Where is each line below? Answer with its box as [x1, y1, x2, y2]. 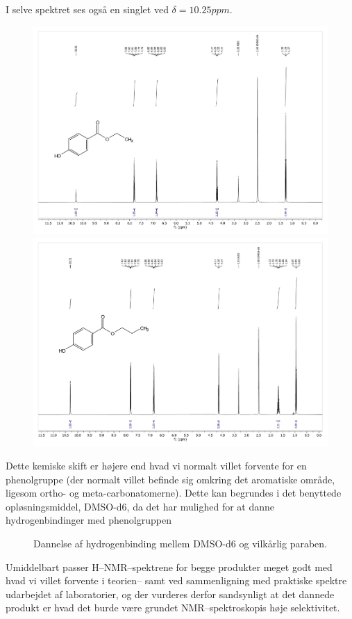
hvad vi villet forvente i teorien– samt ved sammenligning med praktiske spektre [6, 573, 347, 588]
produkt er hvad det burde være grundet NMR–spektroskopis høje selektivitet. [6, 600, 340, 615]
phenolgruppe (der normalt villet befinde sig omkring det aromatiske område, [6, 472, 335, 486]
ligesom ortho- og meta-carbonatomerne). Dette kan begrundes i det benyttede [6, 485, 342, 500]
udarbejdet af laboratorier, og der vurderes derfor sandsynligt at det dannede [6, 586, 335, 601]
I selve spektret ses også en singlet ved [6, 2, 169, 16]
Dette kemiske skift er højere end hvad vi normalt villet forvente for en [6, 458, 307, 473]
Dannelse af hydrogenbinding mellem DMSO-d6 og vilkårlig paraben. [33, 536, 327, 551]
